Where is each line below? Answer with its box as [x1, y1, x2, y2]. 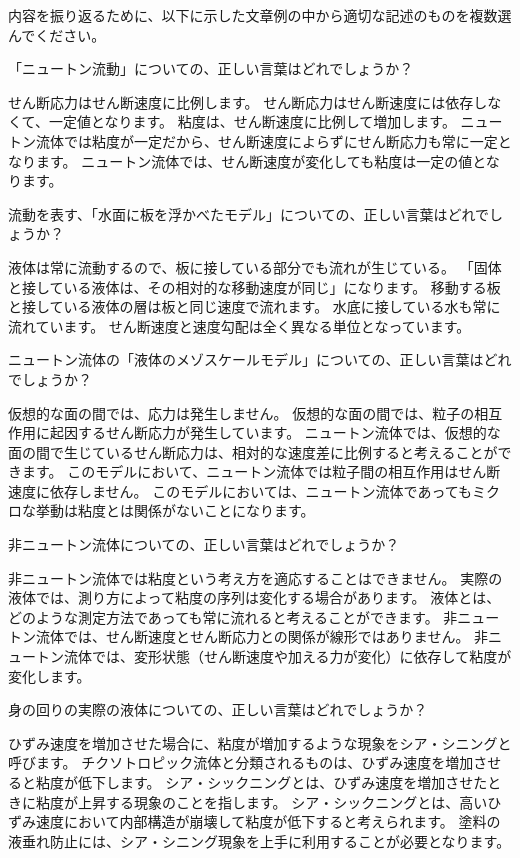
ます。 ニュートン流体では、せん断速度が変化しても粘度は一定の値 [35, 150, 473, 171]
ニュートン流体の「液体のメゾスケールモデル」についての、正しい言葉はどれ [8, 349, 512, 370]
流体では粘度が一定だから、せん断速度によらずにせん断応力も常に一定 [35, 130, 498, 151]
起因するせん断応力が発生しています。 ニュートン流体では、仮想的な [49, 422, 501, 443]
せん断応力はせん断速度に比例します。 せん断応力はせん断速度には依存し [8, 91, 488, 112]
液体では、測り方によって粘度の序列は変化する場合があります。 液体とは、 [8, 587, 501, 608]
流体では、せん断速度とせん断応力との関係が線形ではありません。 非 [35, 626, 489, 647]
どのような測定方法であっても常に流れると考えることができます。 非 [8, 606, 458, 627]
